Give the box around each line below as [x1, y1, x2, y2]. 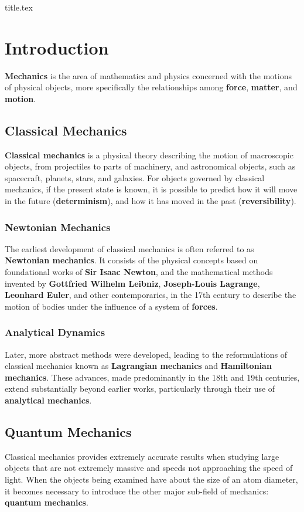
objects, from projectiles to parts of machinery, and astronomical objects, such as [5, 160, 296, 172]
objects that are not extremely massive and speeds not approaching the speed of [5, 462, 293, 474]
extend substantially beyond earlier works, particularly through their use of [5, 382, 275, 395]
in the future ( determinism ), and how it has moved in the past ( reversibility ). [5, 195, 296, 207]
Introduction [5, 35, 109, 59]
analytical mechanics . [5, 394, 92, 406]
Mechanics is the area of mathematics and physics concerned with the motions [5, 69, 292, 82]
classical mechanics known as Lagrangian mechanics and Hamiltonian [5, 360, 272, 372]
